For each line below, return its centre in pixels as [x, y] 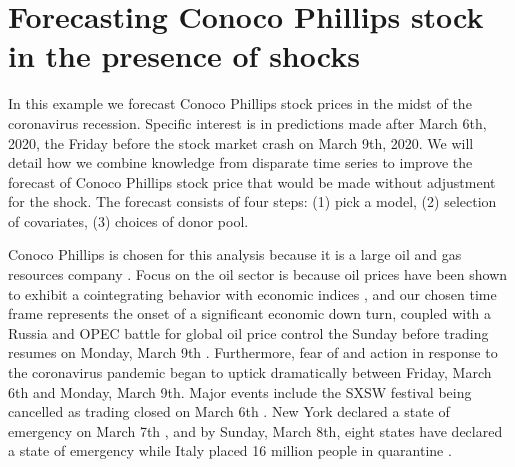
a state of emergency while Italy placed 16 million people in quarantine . [230, 450]
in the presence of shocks [184, 55]
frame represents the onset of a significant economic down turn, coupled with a [250, 313]
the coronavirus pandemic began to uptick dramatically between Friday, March [250, 372]
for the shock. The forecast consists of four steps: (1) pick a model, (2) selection [252, 201]
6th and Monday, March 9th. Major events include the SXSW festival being [240, 391]
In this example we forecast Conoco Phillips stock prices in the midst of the [240, 103]
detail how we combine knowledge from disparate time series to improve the [240, 162]
